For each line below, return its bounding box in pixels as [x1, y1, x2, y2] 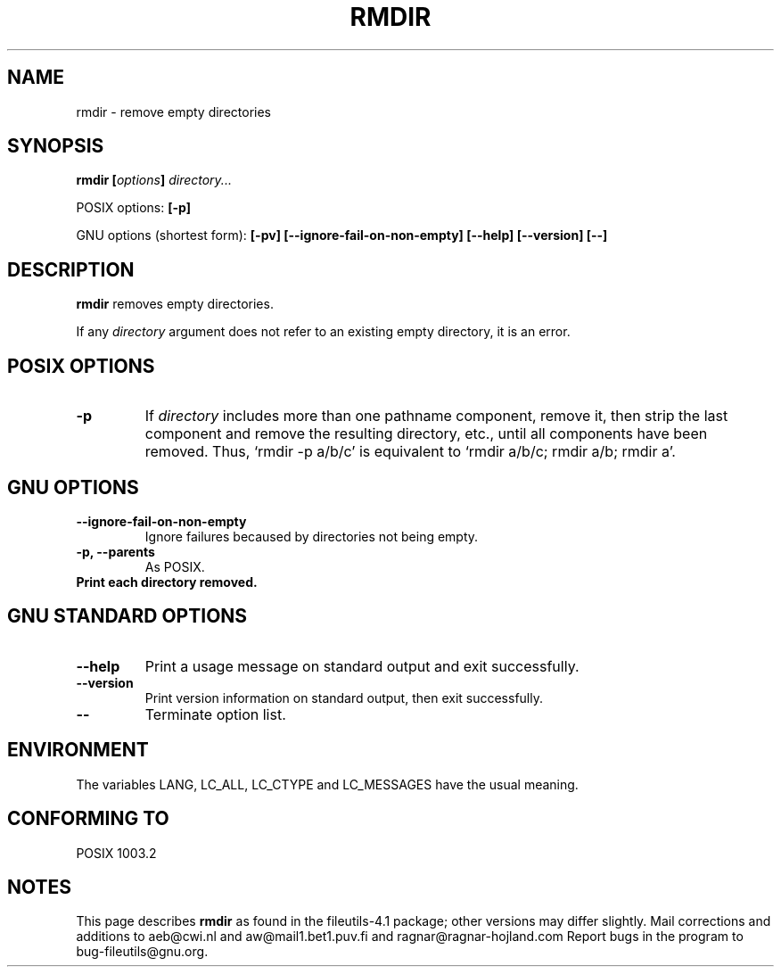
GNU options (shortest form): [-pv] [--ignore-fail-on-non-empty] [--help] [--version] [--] [76, 227, 608, 243]
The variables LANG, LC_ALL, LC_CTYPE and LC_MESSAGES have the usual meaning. [76, 776, 579, 792]
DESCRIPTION [7, 258, 135, 281]
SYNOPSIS [7, 135, 104, 158]
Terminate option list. [144, 705, 286, 723]
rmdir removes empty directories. [76, 296, 274, 312]
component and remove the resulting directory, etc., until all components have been [144, 425, 708, 443]
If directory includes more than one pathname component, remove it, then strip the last [144, 407, 728, 425]
